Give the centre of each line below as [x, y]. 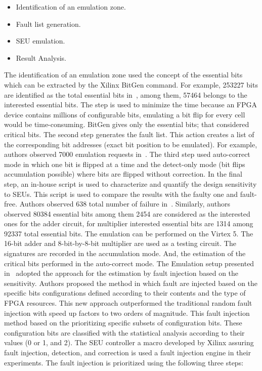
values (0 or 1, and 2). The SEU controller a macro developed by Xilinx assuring [129, 342]
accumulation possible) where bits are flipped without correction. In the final [123, 174]
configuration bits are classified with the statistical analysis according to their [124, 332]
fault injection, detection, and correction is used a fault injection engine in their [127, 352]
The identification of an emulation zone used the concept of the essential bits [123, 75]
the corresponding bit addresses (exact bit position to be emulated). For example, [131, 144]
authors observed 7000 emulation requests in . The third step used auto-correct [127, 154]
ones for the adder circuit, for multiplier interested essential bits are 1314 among [129, 223]
